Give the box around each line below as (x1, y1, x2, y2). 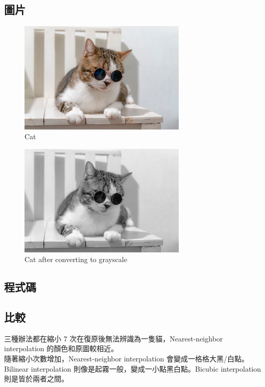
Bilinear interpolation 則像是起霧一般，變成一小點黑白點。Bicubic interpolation (4, 363, 261, 374)
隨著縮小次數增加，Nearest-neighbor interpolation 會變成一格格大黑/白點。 (4, 353, 249, 364)
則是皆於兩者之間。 (4, 373, 68, 384)
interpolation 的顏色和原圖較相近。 (4, 343, 118, 354)
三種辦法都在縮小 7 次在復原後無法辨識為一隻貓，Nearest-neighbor (4, 333, 223, 343)
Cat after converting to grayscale (25, 254, 127, 265)
